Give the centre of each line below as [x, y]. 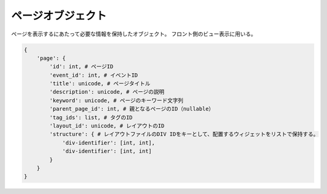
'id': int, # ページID [81, 67]
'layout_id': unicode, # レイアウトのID [107, 126]
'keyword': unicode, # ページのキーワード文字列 [117, 100]
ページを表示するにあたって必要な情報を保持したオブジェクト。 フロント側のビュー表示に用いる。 [134, 34]
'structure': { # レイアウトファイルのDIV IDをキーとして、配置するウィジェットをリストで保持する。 [184, 134]
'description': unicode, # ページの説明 [107, 92]
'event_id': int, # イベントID [94, 75]
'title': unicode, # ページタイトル [100, 84]
